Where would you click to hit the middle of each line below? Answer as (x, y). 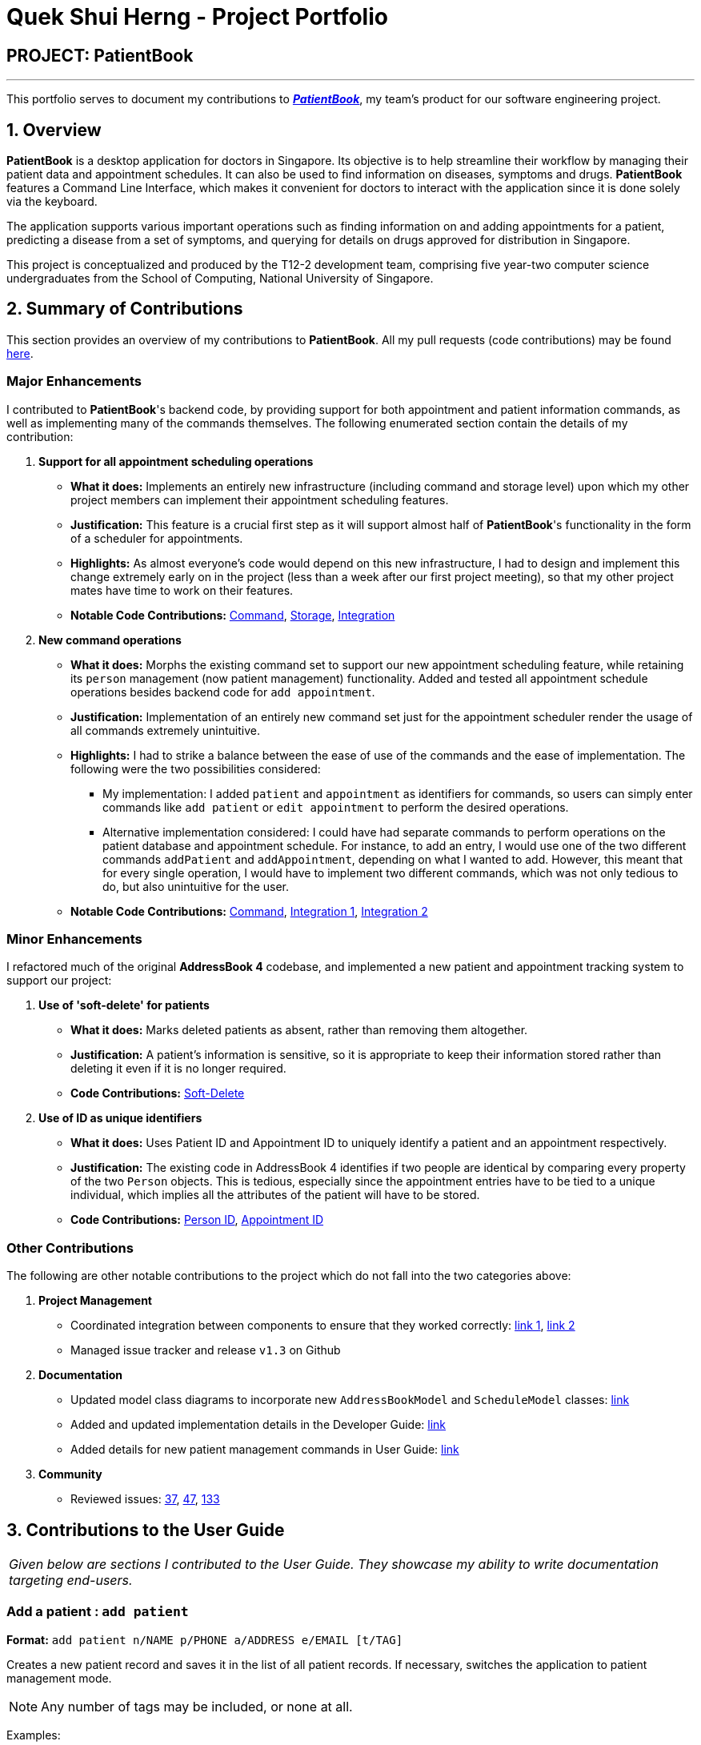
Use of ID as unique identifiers (120, 1118)
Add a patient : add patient (98, 1612)
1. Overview (54, 130)
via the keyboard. (52, 202)
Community (70, 1474)
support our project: (59, 981)
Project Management (95, 1301)
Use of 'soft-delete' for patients (124, 1005)
